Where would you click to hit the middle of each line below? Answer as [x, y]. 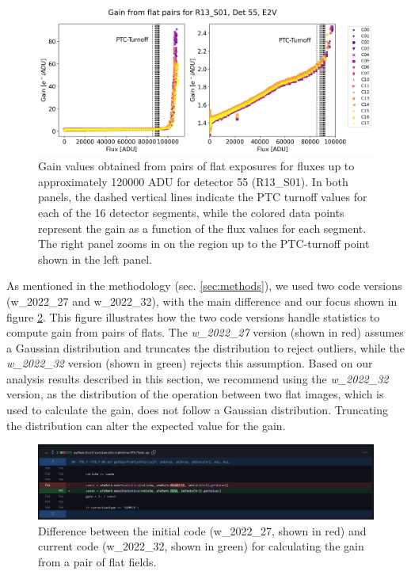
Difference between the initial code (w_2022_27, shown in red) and [202, 530]
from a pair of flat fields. [97, 561]
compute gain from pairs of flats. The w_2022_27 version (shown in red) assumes [205, 332]
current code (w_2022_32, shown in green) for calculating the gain [201, 546]
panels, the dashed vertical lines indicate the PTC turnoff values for [203, 197]
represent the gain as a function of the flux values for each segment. [202, 228]
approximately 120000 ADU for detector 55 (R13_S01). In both [193, 181]
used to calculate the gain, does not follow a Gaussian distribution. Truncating [198, 410]
